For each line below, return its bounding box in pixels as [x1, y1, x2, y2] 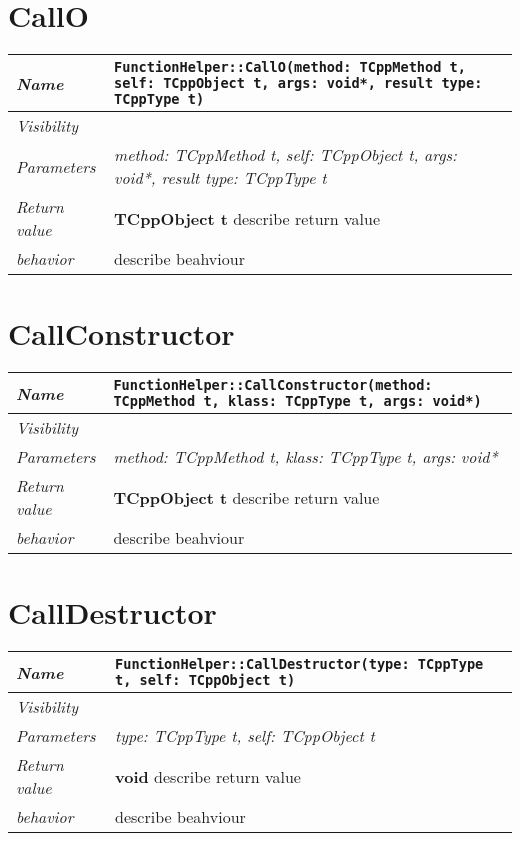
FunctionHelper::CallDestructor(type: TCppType [115, 656, 484, 673]
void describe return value [115, 764, 301, 788]
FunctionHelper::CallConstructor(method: [113, 377, 433, 394]
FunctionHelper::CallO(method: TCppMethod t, [114, 59, 466, 76]
